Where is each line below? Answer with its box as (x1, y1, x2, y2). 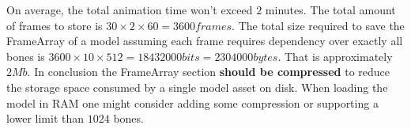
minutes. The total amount (265, 2, 396, 17)
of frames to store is (6, 17, 103, 33)
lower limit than (6, 110, 85, 127)
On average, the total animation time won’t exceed (6, 2, 253, 17)
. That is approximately (277, 47, 393, 64)
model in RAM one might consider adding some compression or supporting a (6, 94, 379, 111)
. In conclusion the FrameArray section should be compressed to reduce (27, 63, 390, 80)
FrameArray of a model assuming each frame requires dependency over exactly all (6, 32, 403, 49)
